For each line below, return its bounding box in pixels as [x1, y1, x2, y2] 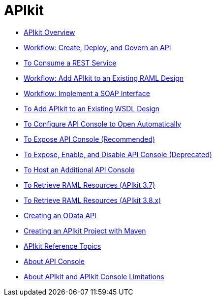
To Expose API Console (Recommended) [24, 134, 155, 143]
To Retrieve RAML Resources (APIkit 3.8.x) [24, 196, 161, 204]
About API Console [24, 257, 85, 266]
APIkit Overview [24, 28, 75, 36]
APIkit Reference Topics [24, 241, 101, 250]
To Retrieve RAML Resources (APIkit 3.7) [24, 180, 155, 189]
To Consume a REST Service [24, 58, 117, 67]
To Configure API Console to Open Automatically [24, 119, 182, 128]
